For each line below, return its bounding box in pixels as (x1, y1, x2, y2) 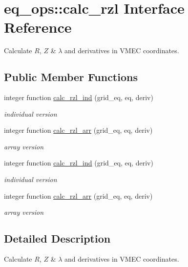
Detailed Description (4, 231, 111, 246)
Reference (4, 17, 72, 37)
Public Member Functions (4, 69, 138, 84)
